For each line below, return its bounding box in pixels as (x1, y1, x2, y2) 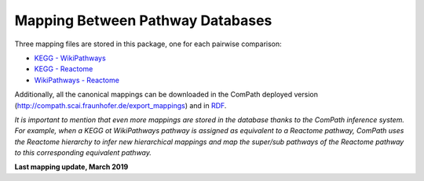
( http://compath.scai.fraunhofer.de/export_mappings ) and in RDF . (14, 100, 227, 110)
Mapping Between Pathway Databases (14, 12, 272, 29)
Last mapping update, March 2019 (14, 162, 129, 172)
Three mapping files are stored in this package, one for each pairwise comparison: (14, 39, 282, 49)
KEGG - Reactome (34, 64, 93, 74)
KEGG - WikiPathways (34, 53, 106, 63)
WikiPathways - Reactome (34, 75, 119, 85)
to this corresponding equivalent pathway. (14, 148, 152, 157)
